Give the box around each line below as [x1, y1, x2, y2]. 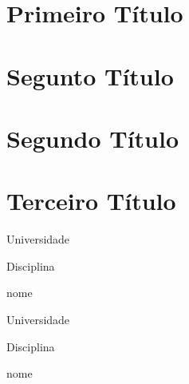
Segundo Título [6, 121, 179, 154]
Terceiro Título [6, 184, 176, 217]
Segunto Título [6, 59, 174, 92]
